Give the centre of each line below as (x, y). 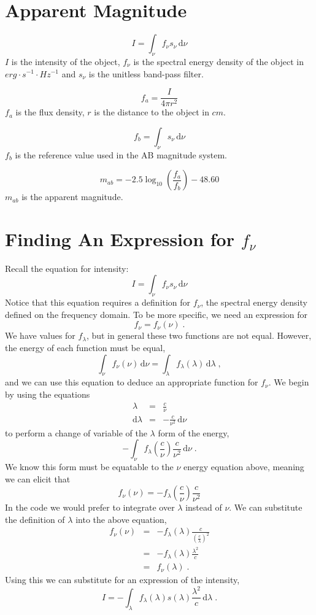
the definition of (35, 519)
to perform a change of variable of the (76, 432)
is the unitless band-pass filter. (146, 73)
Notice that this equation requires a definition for (98, 302)
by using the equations (48, 394)
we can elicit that (38, 478)
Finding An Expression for (120, 238)
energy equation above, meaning (244, 467)
